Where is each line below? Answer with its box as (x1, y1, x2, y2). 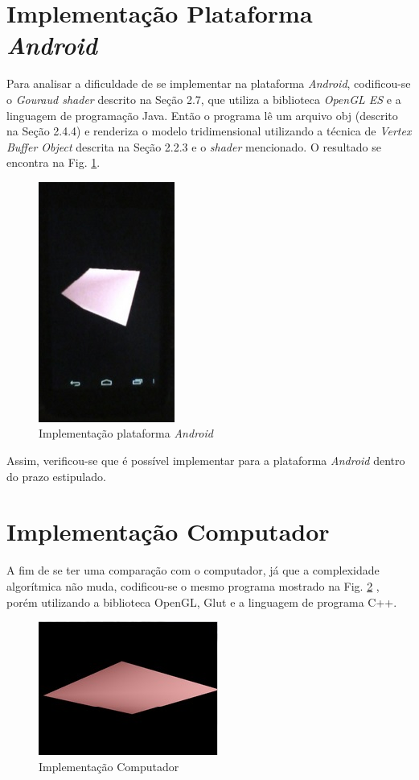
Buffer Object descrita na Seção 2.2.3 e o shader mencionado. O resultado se (6, 138, 381, 155)
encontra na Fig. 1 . (6, 154, 101, 171)
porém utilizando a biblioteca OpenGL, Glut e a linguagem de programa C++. (6, 593, 397, 610)
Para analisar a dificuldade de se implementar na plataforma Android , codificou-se (6, 75, 411, 92)
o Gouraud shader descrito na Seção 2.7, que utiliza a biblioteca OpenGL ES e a (6, 90, 401, 107)
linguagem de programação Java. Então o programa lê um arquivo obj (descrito (6, 106, 398, 123)
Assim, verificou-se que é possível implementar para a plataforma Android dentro (6, 452, 405, 469)
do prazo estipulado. (6, 467, 106, 484)
